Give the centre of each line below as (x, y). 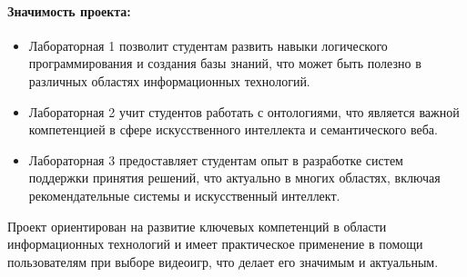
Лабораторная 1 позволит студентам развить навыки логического (208, 45)
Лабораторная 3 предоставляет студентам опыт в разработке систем (216, 159)
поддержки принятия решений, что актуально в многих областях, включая (234, 178)
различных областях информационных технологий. (169, 80)
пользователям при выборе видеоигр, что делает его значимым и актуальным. (223, 261)
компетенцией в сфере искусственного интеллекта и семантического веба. (233, 129)
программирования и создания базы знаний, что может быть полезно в (225, 63)
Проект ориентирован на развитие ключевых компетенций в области (197, 226)
